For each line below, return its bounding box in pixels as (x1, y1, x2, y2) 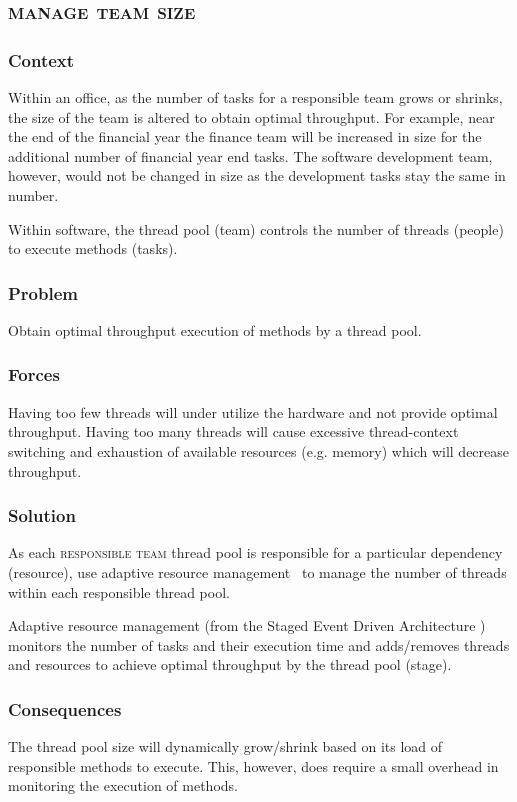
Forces (8, 362, 60, 387)
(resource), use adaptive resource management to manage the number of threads (8, 561, 507, 582)
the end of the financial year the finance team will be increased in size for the (8, 126, 482, 147)
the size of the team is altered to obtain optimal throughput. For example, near (8, 106, 495, 127)
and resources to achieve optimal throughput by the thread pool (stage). (8, 654, 452, 675)
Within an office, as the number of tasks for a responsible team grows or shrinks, (8, 87, 503, 107)
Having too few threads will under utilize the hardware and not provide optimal (8, 401, 498, 422)
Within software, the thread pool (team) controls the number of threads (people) (8, 218, 504, 239)
